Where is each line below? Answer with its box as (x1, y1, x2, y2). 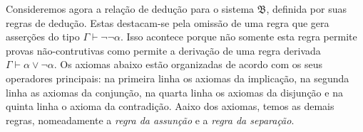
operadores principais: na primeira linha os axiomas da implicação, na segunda (6, 70, 349, 85)
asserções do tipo (6, 29, 80, 44)
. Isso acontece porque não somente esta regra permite (120, 29, 357, 44)
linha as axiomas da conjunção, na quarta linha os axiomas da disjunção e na (6, 84, 343, 99)
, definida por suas (266, 1, 347, 16)
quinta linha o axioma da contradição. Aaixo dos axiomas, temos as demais (6, 99, 334, 114)
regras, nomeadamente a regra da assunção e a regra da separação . (6, 112, 295, 127)
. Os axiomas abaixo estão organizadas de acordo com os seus (53, 57, 323, 72)
